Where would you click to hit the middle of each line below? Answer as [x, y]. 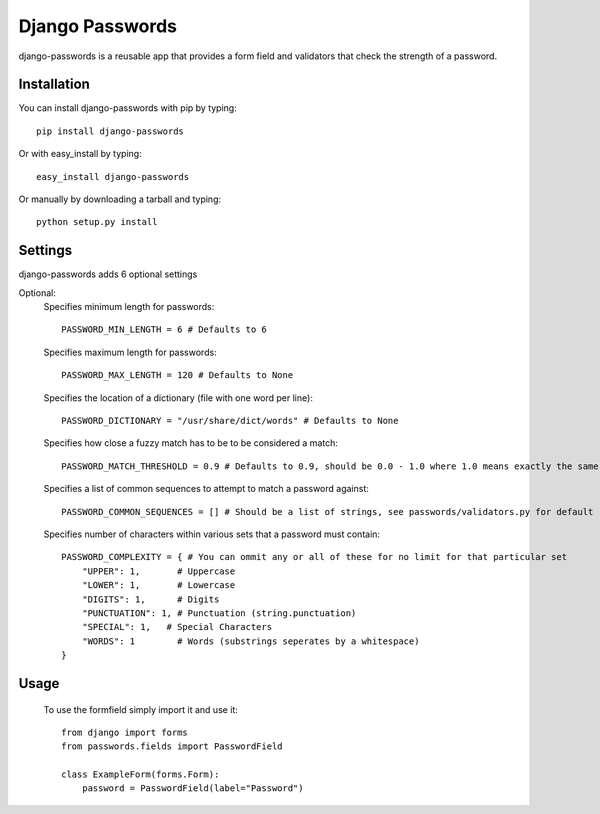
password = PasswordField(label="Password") [192, 788]
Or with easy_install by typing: [80, 154]
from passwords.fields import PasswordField [172, 746]
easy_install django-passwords [113, 176]
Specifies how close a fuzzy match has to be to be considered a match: [191, 443]
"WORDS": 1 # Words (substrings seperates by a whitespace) [250, 641]
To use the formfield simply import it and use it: [141, 709]
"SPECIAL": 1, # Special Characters [177, 627]
